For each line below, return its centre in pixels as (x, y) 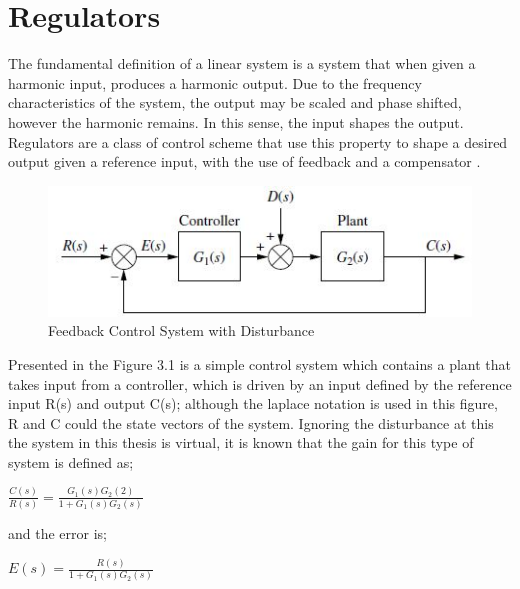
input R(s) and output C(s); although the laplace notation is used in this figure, (253, 403)
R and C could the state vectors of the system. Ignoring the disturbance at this (251, 422)
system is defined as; (71, 461)
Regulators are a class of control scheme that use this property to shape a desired (258, 141)
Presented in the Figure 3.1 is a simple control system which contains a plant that (259, 363)
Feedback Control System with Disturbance (181, 330)
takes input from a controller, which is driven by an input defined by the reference (260, 383)
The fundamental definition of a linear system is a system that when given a (242, 63)
